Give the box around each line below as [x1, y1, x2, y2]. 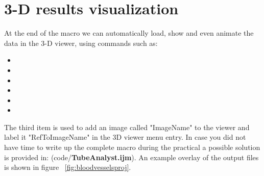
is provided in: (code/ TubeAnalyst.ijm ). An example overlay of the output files [4, 152, 259, 162]
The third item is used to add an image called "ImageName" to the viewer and [4, 121, 250, 132]
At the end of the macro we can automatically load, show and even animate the [4, 28, 254, 38]
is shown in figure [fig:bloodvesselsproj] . [4, 162, 131, 172]
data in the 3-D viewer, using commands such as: [4, 37, 158, 48]
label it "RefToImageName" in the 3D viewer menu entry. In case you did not [4, 132, 246, 142]
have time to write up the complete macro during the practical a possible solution [4, 142, 260, 153]
